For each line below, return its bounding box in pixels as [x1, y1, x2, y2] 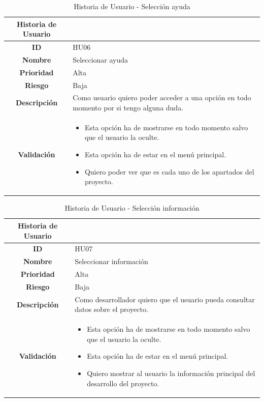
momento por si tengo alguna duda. [73, 102, 184, 112]
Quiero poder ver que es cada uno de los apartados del [84, 166, 254, 177]
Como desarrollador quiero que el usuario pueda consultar [75, 294, 255, 304]
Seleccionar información [75, 256, 148, 267]
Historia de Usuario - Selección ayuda [74, 1, 190, 11]
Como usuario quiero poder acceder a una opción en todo [73, 92, 251, 103]
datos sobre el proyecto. [75, 304, 148, 314]
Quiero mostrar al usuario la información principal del [87, 367, 255, 378]
